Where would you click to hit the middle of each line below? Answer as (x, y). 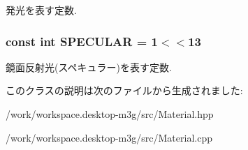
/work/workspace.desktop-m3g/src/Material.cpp (109, 137)
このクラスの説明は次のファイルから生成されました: (124, 90)
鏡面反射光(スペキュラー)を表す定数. (89, 67)
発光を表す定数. (41, 10)
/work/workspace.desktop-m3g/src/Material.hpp (110, 114)
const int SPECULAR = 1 (82, 41)
